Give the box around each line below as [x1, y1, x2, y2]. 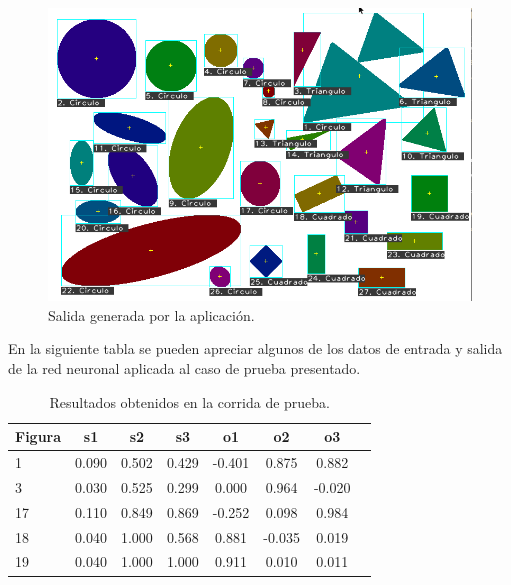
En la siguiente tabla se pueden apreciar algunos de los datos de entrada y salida [8, 338, 503, 359]
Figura [15, 426, 62, 447]
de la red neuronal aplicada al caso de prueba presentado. [8, 358, 361, 379]
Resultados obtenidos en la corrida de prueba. [49, 391, 331, 412]
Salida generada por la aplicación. [48, 304, 255, 325]
